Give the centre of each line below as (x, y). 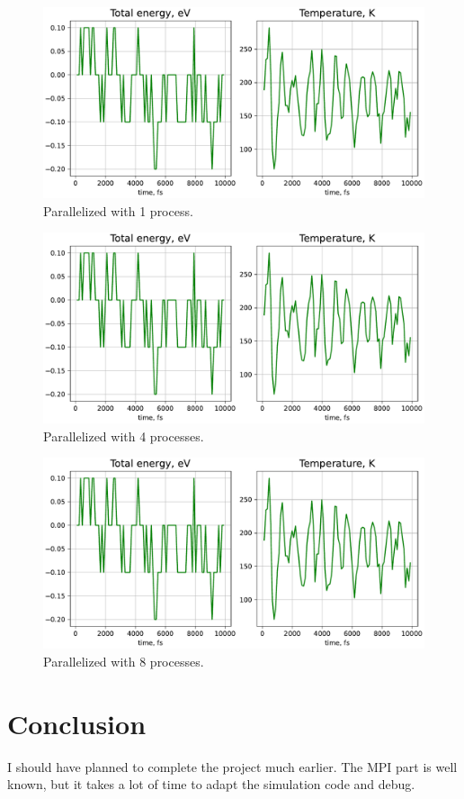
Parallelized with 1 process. (118, 210)
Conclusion (77, 723)
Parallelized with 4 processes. (124, 436)
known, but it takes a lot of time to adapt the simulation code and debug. (211, 784)
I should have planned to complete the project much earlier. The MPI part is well (232, 766)
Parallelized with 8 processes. (124, 661)
